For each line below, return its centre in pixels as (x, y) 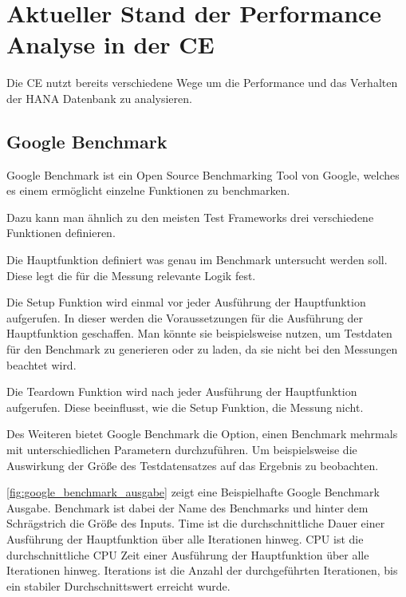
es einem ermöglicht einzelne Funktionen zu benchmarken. (148, 190)
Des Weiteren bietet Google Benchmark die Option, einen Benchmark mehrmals (202, 434)
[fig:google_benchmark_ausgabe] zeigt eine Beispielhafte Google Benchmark (193, 492)
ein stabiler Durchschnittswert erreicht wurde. (118, 585)
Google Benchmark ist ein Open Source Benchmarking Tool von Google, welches (203, 174)
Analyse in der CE (110, 44)
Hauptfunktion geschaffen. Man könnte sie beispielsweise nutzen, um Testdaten (199, 333)
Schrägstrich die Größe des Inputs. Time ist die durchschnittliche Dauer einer (196, 523)
